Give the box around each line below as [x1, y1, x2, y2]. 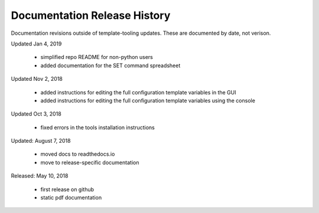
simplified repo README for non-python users [40, 54, 154, 61]
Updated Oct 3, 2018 [11, 110, 61, 117]
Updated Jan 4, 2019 [11, 40, 62, 47]
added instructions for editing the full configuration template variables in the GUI [40, 89, 236, 96]
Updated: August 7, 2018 [11, 137, 71, 145]
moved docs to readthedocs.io [40, 150, 115, 158]
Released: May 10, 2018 [11, 172, 69, 179]
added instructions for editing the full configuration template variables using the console [40, 97, 255, 104]
